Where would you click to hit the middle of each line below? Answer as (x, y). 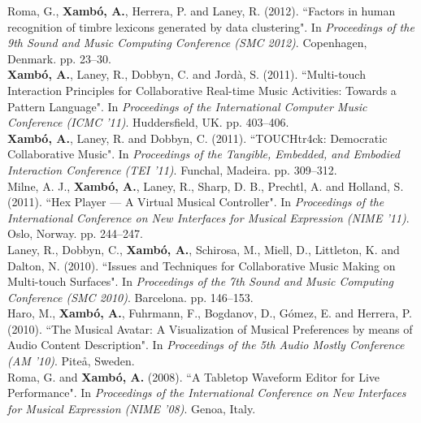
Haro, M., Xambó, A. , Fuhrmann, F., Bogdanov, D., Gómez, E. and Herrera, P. (210, 313)
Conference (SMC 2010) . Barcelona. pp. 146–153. (130, 297)
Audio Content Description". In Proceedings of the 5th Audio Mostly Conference (206, 345)
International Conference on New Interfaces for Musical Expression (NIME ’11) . (208, 217)
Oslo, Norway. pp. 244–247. (75, 233)
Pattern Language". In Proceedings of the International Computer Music (187, 106)
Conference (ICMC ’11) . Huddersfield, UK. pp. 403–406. (148, 122)
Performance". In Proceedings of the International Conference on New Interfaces (207, 393)
